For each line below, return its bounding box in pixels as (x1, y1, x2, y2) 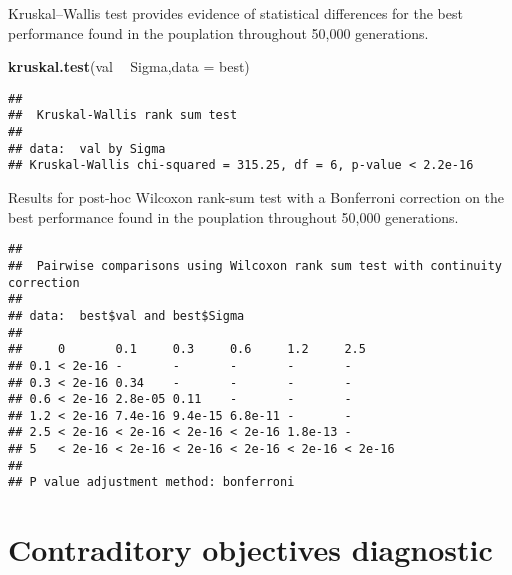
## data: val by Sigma (8, 141, 166, 156)
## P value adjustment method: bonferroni (8, 475, 295, 490)
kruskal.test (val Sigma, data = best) (8, 56, 250, 77)
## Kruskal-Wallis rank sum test (8, 108, 238, 123)
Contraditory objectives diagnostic (8, 529, 493, 570)
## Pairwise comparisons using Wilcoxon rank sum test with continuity (8, 258, 502, 273)
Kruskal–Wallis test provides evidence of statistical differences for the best (8, 3, 463, 23)
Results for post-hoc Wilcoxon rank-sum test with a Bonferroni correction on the (8, 187, 505, 208)
